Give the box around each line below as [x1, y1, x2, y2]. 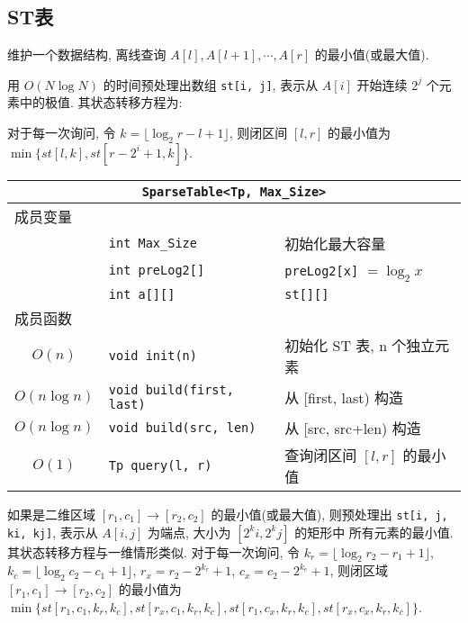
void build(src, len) [108, 420, 256, 436]
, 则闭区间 [229, 123, 288, 142]
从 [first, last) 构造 [284, 387, 404, 409]
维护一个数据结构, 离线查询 [7, 45, 166, 64]
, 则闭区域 [329, 561, 389, 580]
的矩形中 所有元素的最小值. [294, 522, 454, 541]
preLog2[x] [284, 263, 359, 278]
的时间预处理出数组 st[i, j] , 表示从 [103, 75, 319, 94]
